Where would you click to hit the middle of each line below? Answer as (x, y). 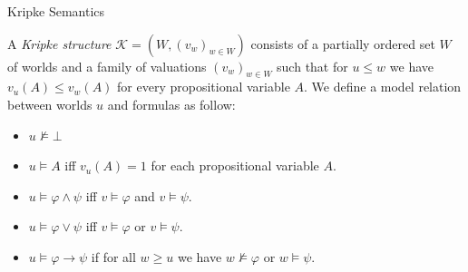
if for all (113, 256)
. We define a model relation (383, 87)
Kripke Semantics (56, 11)
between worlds (50, 104)
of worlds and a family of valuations (107, 66)
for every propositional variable (204, 87)
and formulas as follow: (171, 104)
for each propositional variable (235, 165)
